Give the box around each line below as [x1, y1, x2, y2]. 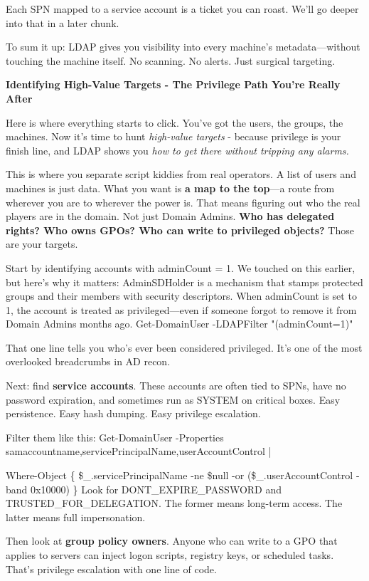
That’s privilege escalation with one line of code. [6, 561, 217, 576]
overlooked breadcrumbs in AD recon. [6, 354, 171, 369]
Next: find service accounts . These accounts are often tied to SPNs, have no [6, 378, 346, 393]
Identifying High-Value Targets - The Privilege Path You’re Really [6, 77, 341, 92]
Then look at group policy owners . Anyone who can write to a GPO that [6, 533, 338, 548]
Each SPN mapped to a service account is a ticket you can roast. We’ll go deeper [6, 1, 359, 16]
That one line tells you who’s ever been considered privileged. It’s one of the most [6, 340, 363, 355]
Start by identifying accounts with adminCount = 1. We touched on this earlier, [6, 260, 355, 275]
